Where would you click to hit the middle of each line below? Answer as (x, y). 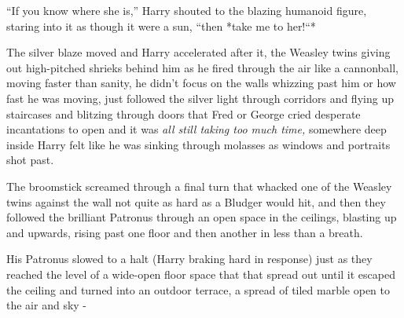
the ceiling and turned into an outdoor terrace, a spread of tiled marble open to (198, 289)
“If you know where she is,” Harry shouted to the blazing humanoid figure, (187, 10)
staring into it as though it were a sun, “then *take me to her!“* (161, 26)
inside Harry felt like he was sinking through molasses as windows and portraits (198, 144)
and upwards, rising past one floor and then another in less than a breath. (185, 232)
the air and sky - (47, 305)
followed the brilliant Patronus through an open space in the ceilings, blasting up (202, 217)
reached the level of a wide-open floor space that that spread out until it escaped (201, 274)
